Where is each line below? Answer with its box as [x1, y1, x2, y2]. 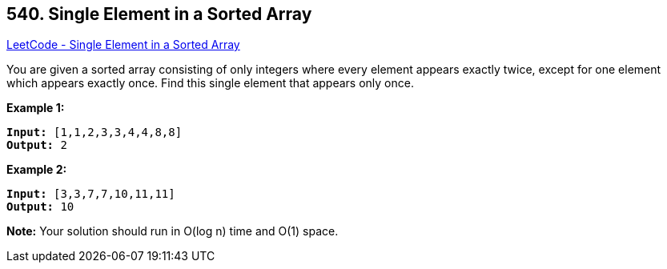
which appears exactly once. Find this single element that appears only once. [6, 76, 414, 90]
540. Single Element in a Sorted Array [6, 4, 312, 24]
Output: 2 [6, 139, 67, 152]
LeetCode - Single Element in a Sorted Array [6, 38, 240, 52]
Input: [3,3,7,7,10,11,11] [6, 187, 175, 201]
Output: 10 [6, 200, 74, 214]
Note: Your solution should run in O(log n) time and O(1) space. [6, 224, 339, 239]
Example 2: [6, 163, 67, 177]
